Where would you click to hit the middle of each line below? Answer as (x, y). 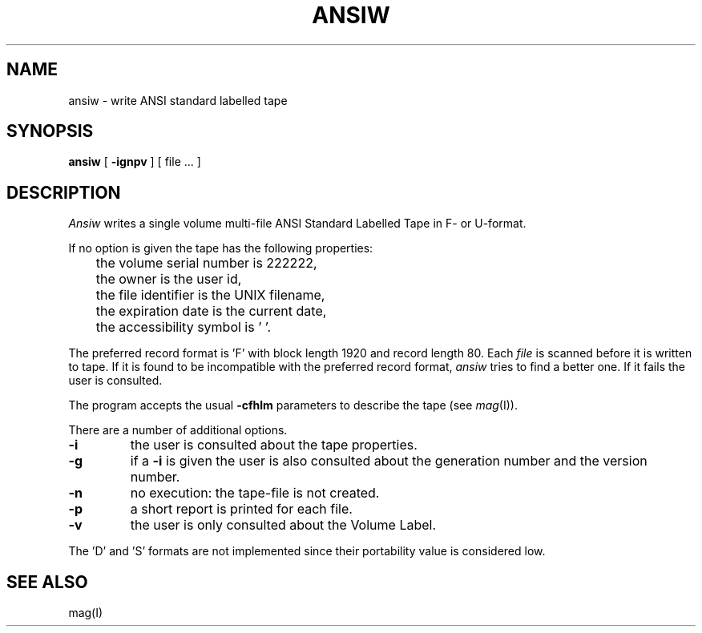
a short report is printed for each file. (241, 509)
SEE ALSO (47, 582)
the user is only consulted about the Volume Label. (283, 525)
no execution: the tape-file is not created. (255, 493)
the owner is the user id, (169, 279)
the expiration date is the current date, (211, 311)
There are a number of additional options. (178, 430)
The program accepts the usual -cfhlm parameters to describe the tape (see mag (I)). (293, 405)
